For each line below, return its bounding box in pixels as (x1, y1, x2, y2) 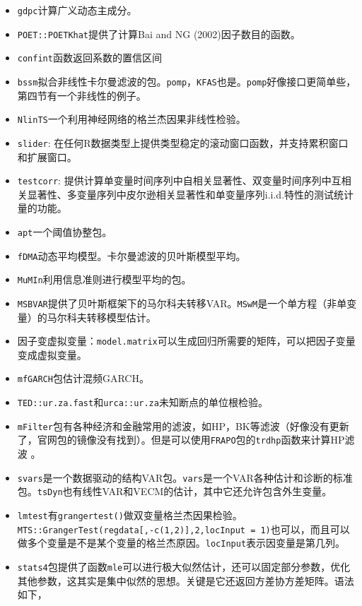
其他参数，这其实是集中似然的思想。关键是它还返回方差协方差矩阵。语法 (17, 573, 354, 588)
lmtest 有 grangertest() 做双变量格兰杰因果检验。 (17, 507, 243, 522)
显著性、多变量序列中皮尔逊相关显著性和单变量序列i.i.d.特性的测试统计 (27, 186, 354, 201)
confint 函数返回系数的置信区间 (17, 50, 162, 65)
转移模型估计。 (86, 309, 156, 324)
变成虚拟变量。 (17, 347, 87, 362)
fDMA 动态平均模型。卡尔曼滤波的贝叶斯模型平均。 (17, 248, 246, 263)
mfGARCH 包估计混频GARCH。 (17, 371, 149, 386)
